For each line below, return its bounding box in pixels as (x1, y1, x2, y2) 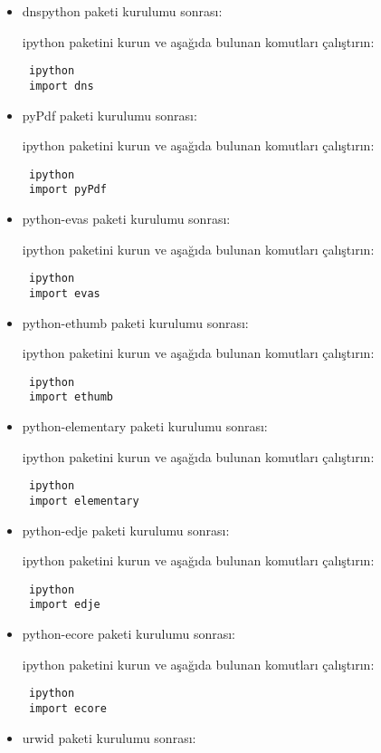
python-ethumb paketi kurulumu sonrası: (22, 313, 249, 332)
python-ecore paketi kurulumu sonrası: (22, 624, 235, 642)
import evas (28, 286, 100, 300)
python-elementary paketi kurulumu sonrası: (22, 417, 268, 435)
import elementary (28, 494, 139, 507)
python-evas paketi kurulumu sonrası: (22, 209, 231, 227)
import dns (28, 79, 94, 92)
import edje (28, 598, 100, 612)
